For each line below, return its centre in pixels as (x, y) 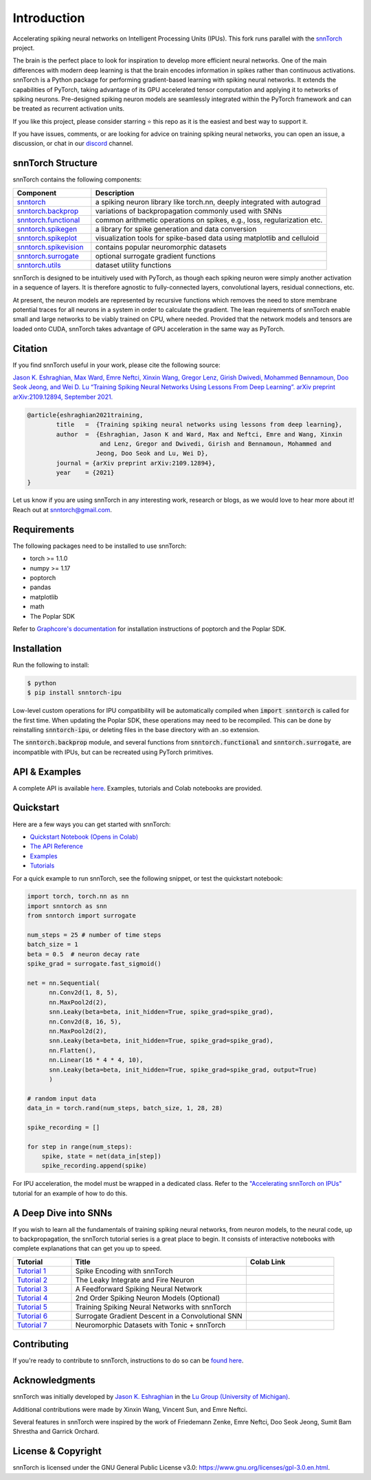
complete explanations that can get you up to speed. (87, 1248)
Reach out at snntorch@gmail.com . (63, 509)
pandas (41, 587)
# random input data (61, 1098)
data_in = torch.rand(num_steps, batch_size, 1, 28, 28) (125, 1108)
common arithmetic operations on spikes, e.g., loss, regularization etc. (209, 220)
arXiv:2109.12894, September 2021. (63, 397)
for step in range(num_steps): (80, 1147)
